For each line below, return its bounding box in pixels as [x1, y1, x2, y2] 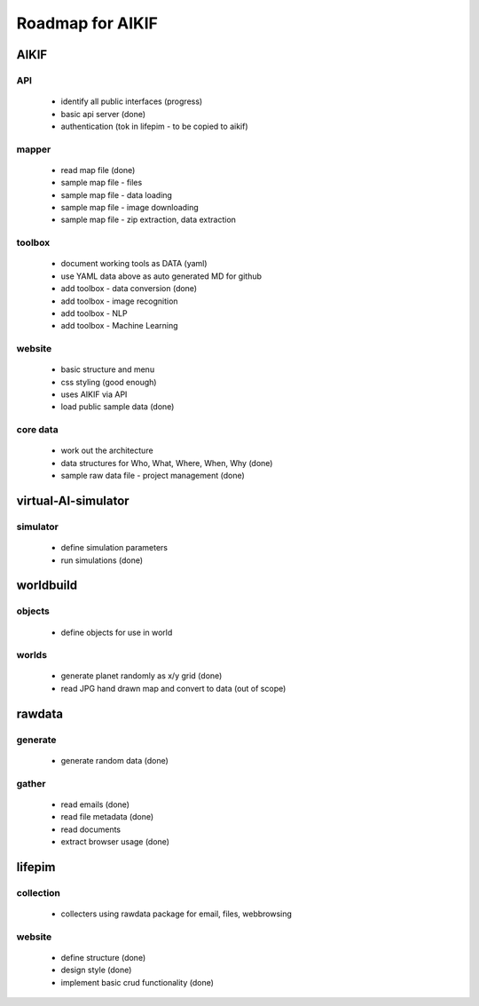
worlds [16, 649, 48, 661]
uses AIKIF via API [60, 389, 128, 400]
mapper [16, 143, 51, 155]
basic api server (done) [60, 108, 146, 119]
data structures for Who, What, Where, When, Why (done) [60, 457, 273, 468]
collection [16, 886, 61, 899]
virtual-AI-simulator [16, 494, 130, 508]
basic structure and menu [60, 364, 155, 375]
